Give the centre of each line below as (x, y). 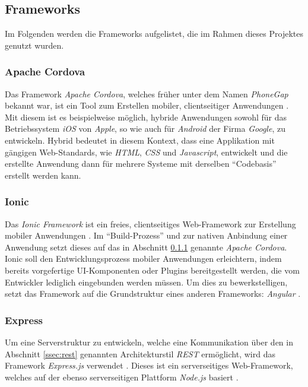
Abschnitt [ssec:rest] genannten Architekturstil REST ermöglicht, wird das (140, 353)
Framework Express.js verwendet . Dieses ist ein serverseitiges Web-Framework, (149, 365)
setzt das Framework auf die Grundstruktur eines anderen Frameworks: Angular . (153, 294)
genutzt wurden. (34, 45)
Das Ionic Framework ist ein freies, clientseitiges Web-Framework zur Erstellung (150, 223)
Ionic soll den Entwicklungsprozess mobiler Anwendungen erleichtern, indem (143, 258)
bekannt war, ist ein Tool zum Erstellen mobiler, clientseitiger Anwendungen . (147, 105)
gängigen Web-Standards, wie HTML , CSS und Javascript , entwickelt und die (146, 152)
